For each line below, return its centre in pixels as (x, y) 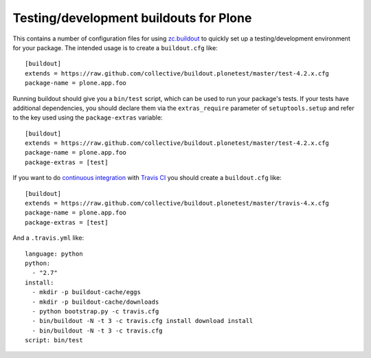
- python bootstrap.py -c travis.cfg (95, 311)
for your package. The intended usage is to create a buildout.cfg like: (115, 47)
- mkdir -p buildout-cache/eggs (86, 292)
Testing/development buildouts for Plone (132, 18)
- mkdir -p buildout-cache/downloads (95, 302)
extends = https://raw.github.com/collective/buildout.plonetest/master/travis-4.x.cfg (177, 203)
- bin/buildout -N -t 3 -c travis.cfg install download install (143, 321)
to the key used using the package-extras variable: (88, 118)
